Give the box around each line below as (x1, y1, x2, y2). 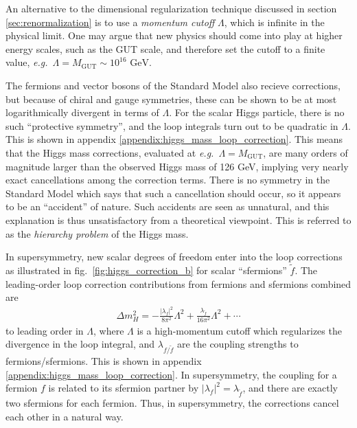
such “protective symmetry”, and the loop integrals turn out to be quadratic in (5, 118, 338, 133)
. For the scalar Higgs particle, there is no (169, 105, 345, 120)
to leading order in (5, 323, 84, 337)
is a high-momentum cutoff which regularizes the (137, 323, 342, 337)
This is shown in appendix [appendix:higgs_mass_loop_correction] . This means (5, 132, 343, 146)
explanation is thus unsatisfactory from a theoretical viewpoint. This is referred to (5, 212, 352, 227)
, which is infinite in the (224, 14, 325, 29)
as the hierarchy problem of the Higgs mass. (5, 226, 189, 240)
